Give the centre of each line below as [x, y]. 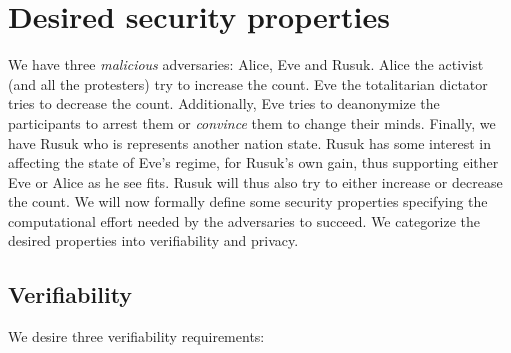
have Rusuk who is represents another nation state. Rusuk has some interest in [250, 142]
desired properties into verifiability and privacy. [153, 240]
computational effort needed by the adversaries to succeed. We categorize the [244, 220]
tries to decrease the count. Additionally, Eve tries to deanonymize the [224, 103]
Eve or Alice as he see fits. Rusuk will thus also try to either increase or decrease [255, 181]
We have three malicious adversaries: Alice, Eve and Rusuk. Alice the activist [246, 64]
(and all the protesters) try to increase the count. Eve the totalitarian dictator [248, 83]
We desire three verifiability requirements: [136, 336]
